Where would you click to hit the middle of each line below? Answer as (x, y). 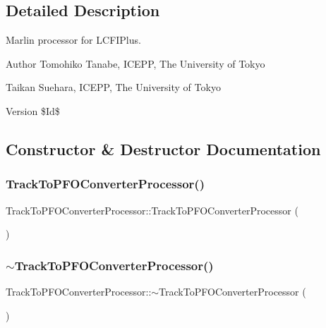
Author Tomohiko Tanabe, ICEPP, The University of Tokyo (135, 63)
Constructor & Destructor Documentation (163, 148)
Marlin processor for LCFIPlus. (73, 40)
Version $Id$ (33, 110)
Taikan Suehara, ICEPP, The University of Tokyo (113, 87)
